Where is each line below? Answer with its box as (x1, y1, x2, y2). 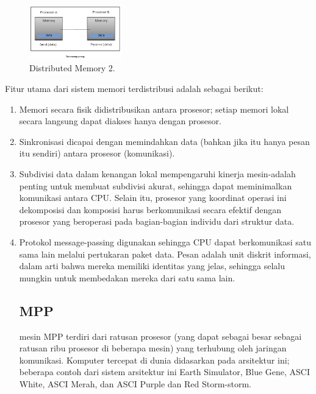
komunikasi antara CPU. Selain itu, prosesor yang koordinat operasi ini (19, 191, 287, 204)
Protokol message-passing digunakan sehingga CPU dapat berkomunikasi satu (19, 236, 311, 248)
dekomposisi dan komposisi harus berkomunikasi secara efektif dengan (19, 203, 282, 216)
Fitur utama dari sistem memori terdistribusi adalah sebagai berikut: (5, 82, 264, 95)
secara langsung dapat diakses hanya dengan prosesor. (19, 114, 221, 127)
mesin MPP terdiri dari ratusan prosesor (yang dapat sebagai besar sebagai (19, 329, 302, 342)
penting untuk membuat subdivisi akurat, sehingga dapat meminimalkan (19, 179, 292, 192)
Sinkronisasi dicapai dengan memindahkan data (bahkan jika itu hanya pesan (19, 135, 310, 147)
